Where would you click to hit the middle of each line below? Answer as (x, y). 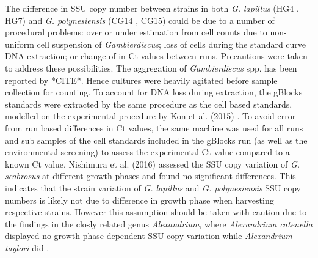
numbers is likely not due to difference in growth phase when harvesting (139, 200)
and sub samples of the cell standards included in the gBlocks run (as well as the (156, 140)
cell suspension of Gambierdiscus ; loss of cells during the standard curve (172, 44)
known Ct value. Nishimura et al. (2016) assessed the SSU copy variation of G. (153, 164)
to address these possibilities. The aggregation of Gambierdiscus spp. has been (151, 68)
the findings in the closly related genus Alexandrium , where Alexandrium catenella (159, 223)
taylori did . (27, 247)
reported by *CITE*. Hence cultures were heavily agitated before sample (141, 80)
